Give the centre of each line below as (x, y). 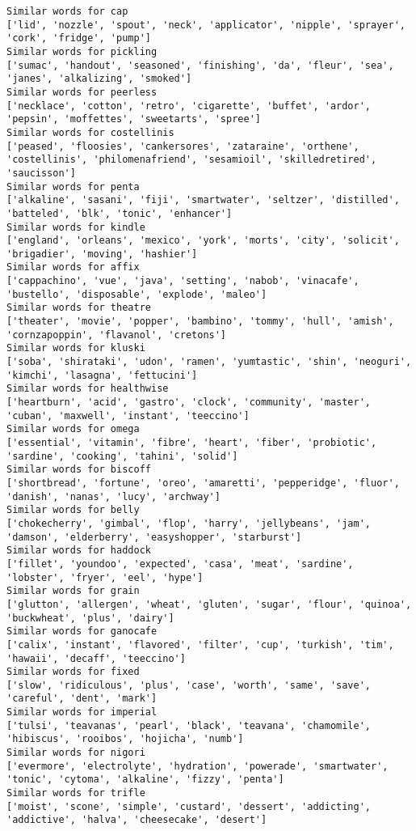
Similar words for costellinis (90, 132)
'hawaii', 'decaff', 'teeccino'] (96, 658)
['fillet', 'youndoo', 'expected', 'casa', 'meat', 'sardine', (180, 564)
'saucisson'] (41, 173)
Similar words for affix (73, 267)
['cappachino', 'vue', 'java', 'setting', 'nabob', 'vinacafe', (183, 281)
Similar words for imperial (82, 712)
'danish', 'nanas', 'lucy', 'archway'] (113, 496)
